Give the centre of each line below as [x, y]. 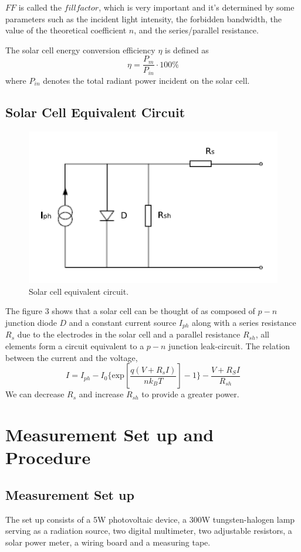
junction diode [31, 322]
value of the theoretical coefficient [66, 30]
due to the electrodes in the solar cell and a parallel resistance [129, 334]
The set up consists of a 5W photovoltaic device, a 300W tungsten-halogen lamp [150, 519]
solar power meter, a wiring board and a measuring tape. [108, 542]
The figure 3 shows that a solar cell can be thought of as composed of [130, 311]
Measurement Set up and [110, 434]
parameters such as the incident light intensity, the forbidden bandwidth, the [144, 18]
